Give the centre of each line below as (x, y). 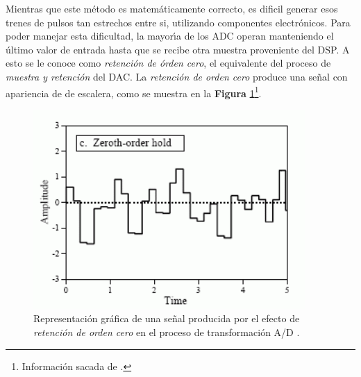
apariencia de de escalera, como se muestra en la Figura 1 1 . (134, 92)
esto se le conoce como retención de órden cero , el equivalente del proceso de (168, 63)
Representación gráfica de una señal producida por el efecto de (167, 318)
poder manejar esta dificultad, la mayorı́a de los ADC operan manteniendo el (170, 36)
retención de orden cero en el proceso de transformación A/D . (167, 332)
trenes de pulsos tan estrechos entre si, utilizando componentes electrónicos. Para (178, 22)
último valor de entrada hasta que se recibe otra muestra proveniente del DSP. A (178, 49)
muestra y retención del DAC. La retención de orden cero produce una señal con (177, 76)
